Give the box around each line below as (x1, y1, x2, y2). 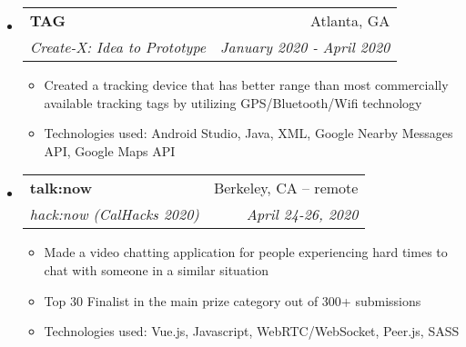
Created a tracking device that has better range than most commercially (44, 75, 449, 94)
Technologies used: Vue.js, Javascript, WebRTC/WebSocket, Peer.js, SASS (44, 322, 460, 341)
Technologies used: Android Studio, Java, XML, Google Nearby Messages (44, 124, 453, 143)
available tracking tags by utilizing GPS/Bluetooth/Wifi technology (44, 93, 422, 112)
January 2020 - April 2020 (220, 36, 390, 57)
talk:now (29, 177, 93, 199)
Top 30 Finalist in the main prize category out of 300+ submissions (44, 291, 421, 310)
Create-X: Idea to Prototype (29, 36, 207, 57)
